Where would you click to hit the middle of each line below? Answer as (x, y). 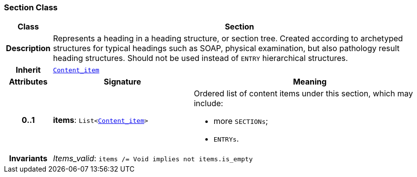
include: (208, 103)
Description (28, 48)
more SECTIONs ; (241, 121)
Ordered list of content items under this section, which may (303, 94)
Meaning (310, 82)
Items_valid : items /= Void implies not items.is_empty (153, 159)
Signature (122, 82)
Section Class (31, 7)
